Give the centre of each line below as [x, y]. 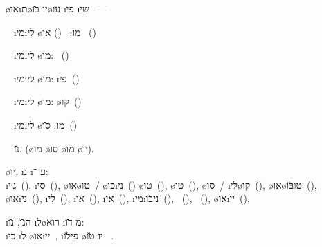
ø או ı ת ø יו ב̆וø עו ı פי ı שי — [56, 8]
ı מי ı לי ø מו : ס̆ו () [45, 124]
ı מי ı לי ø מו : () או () [55, 31]
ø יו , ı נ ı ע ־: [27, 171]
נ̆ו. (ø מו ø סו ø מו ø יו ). [54, 148]
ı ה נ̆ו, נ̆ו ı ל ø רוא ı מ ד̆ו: [45, 221]
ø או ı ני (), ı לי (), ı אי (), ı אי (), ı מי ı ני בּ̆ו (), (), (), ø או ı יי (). [128, 198]
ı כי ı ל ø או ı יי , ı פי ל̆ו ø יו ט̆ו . [60, 235]
